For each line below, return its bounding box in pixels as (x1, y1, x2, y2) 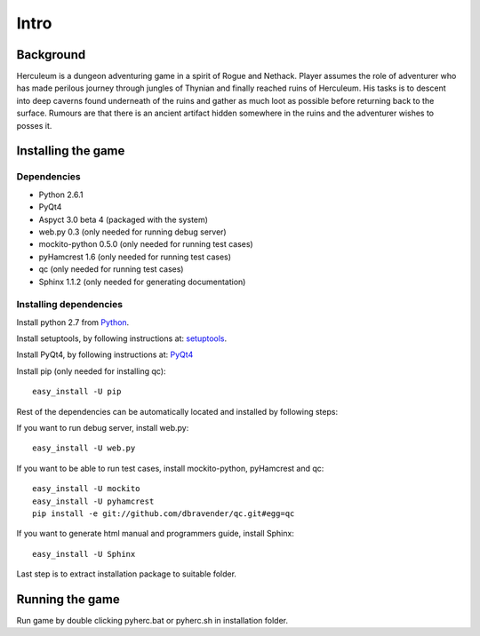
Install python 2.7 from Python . (16, 316, 130, 328)
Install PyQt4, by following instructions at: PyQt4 (16, 349, 194, 360)
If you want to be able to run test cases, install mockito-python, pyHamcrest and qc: (16, 463, 324, 473)
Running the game (16, 592, 120, 607)
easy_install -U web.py (32, 443, 136, 453)
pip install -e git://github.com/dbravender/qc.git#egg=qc (32, 508, 295, 519)
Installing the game (16, 143, 125, 159)
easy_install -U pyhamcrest (32, 496, 155, 506)
